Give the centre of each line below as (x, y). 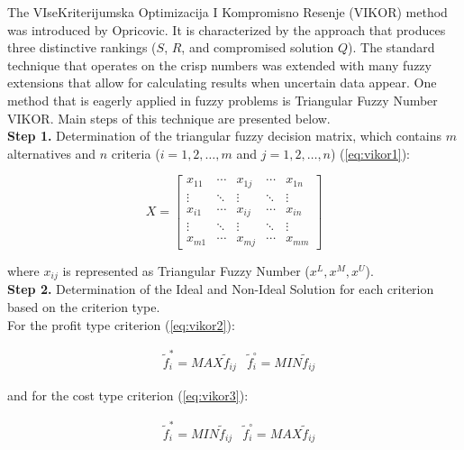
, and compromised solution (258, 47)
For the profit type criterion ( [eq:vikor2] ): (121, 324)
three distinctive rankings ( (82, 47)
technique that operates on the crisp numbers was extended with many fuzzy (219, 64)
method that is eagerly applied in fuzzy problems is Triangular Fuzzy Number (223, 100)
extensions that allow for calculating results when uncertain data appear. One (222, 83)
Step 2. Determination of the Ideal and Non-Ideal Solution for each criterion (221, 289)
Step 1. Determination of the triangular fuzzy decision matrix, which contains (224, 136)
